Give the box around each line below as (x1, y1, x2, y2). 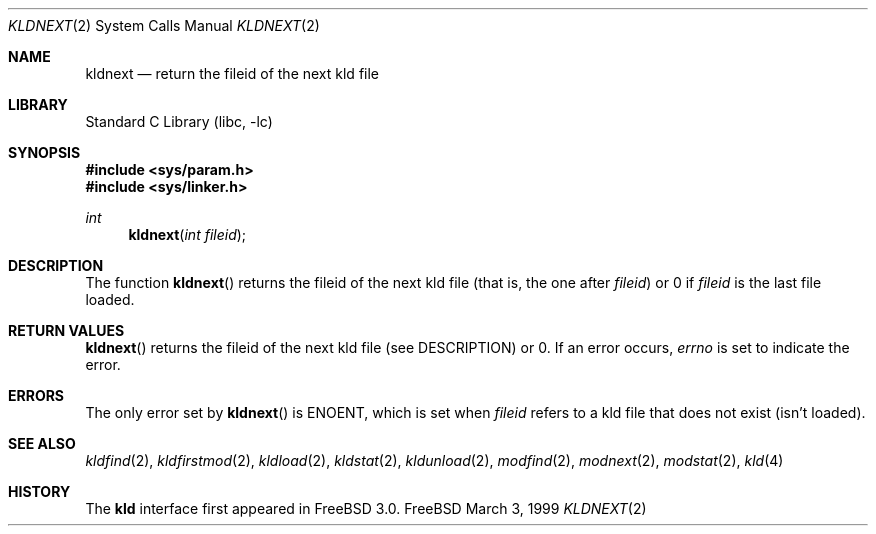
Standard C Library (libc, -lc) (85, 113, 273, 130)
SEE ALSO (8, 435, 76, 452)
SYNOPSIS (8, 144, 81, 161)
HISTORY (8, 483, 71, 500)
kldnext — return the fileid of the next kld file (85, 65, 380, 82)
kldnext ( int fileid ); (128, 226, 247, 243)
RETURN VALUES (8, 322, 125, 339)
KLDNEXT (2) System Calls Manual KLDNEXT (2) (8, 17, 320, 34)
